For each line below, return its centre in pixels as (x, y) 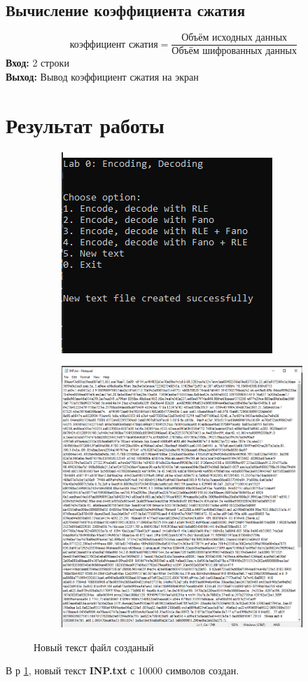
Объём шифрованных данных (234, 52)
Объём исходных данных (234, 38)
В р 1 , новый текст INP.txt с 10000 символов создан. (122, 670)
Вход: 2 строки (37, 63)
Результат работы (85, 124)
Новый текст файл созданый (94, 647)
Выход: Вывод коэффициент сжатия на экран (102, 76)
